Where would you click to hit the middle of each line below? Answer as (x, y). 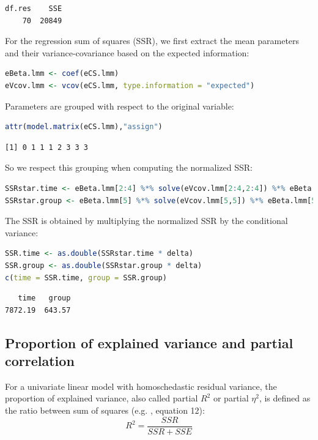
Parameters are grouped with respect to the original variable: (120, 106)
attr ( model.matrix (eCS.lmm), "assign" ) (84, 127)
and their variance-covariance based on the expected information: (127, 52)
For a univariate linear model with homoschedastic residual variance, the (141, 386)
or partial (231, 398)
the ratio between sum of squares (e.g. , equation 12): (105, 410)
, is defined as (285, 398)
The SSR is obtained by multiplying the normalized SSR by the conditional (146, 221)
